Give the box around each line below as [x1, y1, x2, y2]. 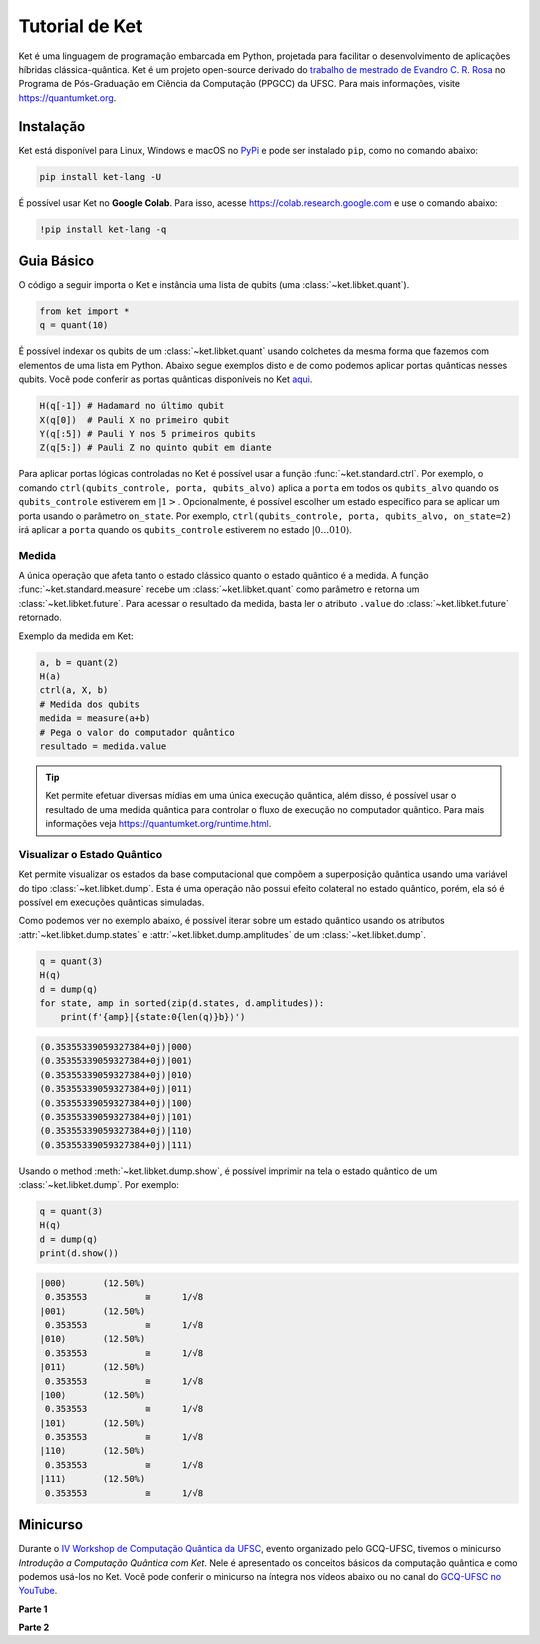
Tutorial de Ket [18, 15, 143, 37]
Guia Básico [18, 252, 95, 269]
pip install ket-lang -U [39, 171, 162, 182]
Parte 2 [18, 1621, 50, 1634]
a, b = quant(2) [39, 656, 120, 668]
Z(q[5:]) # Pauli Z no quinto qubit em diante [39, 442, 272, 454]
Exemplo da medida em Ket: [18, 630, 134, 642]
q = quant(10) [39, 320, 109, 331]
